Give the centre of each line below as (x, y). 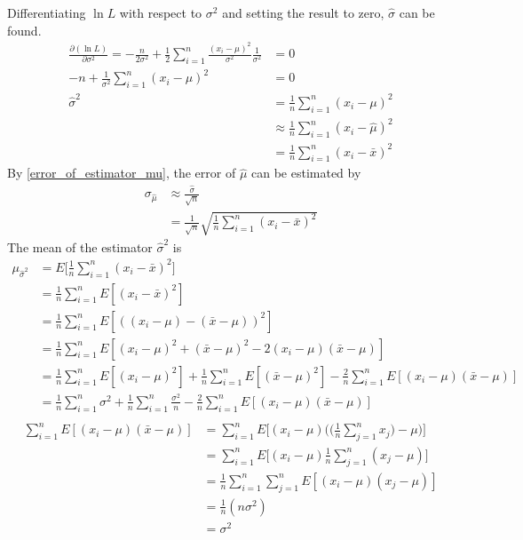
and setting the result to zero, (303, 12)
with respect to (161, 12)
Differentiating (47, 12)
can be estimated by (306, 173)
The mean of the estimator (80, 246)
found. (24, 30)
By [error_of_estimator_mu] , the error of (122, 173)
